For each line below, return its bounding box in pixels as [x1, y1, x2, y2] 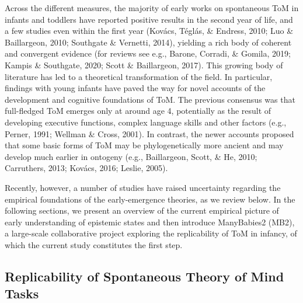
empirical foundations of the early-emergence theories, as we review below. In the [5, 193, 295, 205]
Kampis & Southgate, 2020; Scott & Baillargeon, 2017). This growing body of [5, 58, 283, 71]
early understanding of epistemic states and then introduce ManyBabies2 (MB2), [5, 215, 295, 228]
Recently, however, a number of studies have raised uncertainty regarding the [5, 181, 281, 193]
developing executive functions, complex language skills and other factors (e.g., [5, 116, 287, 128]
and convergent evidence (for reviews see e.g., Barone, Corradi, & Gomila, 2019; [5, 47, 291, 60]
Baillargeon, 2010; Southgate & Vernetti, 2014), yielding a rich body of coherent [5, 36, 292, 48]
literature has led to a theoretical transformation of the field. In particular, [5, 70, 273, 82]
